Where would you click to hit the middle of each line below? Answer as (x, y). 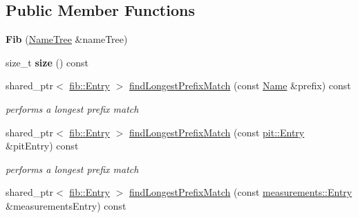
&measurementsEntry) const (66, 205)
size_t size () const (47, 62)
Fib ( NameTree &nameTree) (67, 39)
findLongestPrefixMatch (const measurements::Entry (241, 192)
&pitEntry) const (42, 146)
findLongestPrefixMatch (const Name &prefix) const (240, 85)
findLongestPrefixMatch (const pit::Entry (217, 132)
